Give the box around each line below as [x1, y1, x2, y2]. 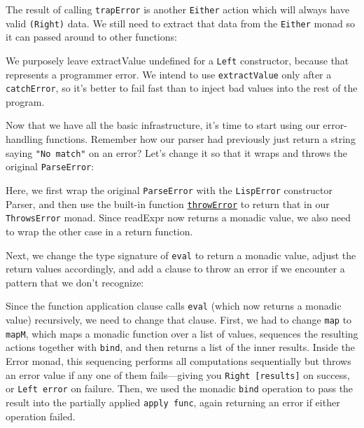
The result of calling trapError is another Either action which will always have [6, 2, 350, 16]
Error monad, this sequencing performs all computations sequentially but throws [6, 354, 351, 368]
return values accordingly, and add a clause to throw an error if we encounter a [6, 261, 345, 276]
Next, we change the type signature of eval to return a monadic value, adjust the [6, 247, 356, 262]
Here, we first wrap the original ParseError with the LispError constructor [6, 182, 332, 197]
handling [6, 132, 43, 146]
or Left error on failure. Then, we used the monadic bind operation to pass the [6, 381, 353, 396]
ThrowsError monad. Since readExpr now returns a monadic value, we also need [6, 210, 351, 225]
